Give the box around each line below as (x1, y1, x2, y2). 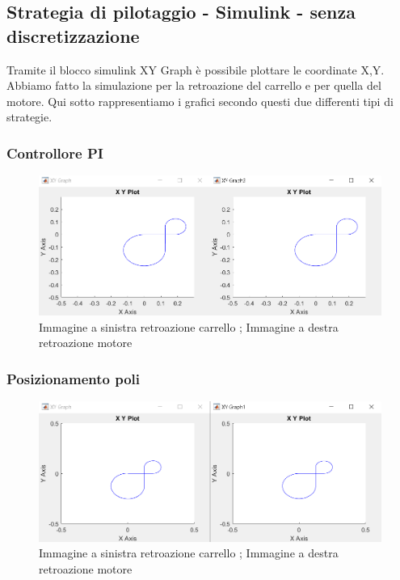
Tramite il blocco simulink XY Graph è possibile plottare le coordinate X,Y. (6, 61, 385, 78)
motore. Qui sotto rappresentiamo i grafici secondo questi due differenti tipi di (6, 92, 394, 109)
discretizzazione (6, 23, 140, 48)
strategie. (6, 108, 53, 125)
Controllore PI (6, 142, 103, 163)
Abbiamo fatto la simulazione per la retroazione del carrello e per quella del (6, 77, 381, 94)
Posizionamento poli (6, 368, 140, 388)
